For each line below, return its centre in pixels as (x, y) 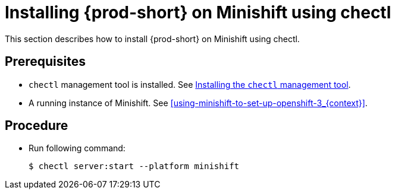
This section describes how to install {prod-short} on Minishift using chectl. (152, 39)
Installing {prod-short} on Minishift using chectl (198, 12)
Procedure (37, 126)
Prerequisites (45, 62)
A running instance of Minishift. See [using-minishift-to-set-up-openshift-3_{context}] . (198, 103)
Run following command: (77, 148)
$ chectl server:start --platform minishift (134, 166)
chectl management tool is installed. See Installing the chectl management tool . (190, 84)
